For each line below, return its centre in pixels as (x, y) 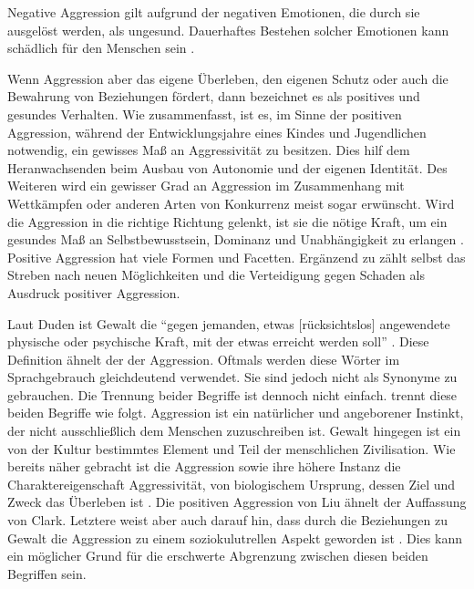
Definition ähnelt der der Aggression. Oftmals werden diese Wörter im (204, 359)
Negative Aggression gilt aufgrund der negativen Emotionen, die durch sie (214, 12)
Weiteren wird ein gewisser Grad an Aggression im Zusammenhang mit (206, 186)
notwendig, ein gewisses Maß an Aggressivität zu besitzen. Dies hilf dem (209, 150)
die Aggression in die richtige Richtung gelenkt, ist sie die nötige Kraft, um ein (227, 221)
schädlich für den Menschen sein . (101, 48)
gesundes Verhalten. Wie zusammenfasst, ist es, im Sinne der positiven (205, 114)
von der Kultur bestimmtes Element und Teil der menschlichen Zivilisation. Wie (232, 448)
